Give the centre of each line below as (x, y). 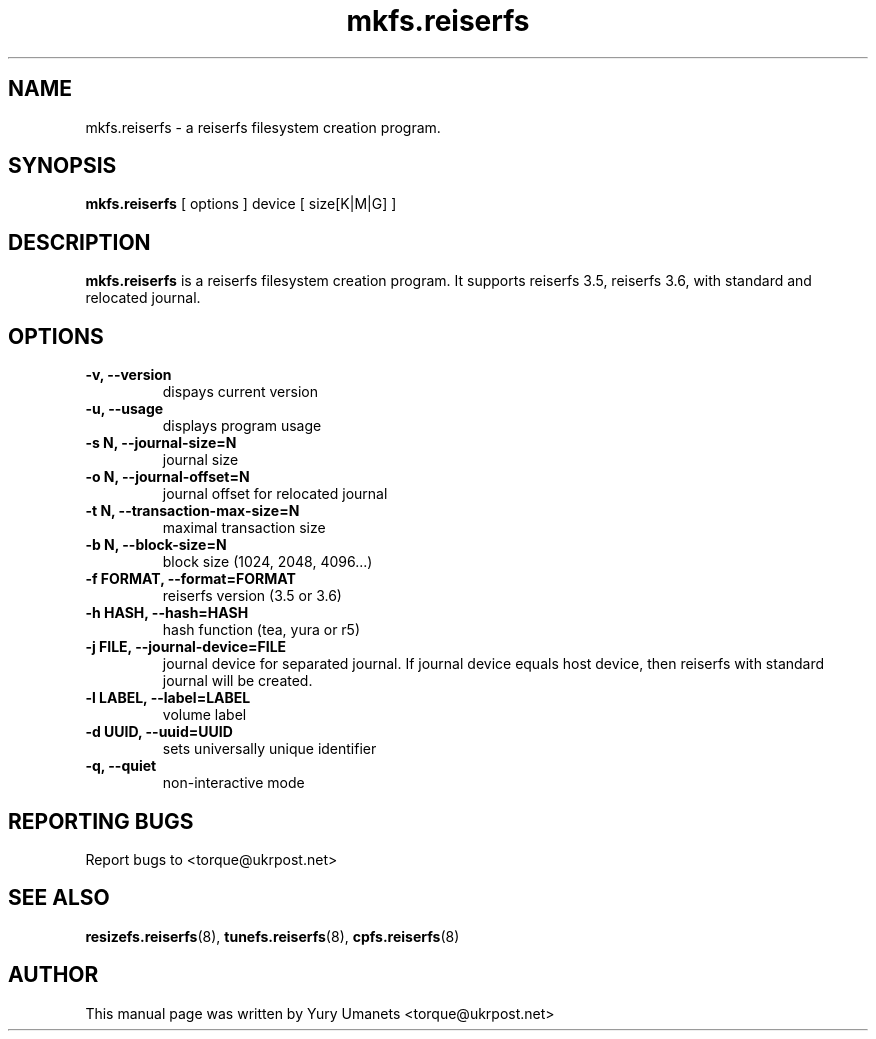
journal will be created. (237, 681)
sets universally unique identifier (269, 749)
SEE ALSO (59, 898)
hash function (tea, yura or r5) (261, 630)
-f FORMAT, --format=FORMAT (190, 579)
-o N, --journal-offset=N (167, 477)
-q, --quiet (121, 766)
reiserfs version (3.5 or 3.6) (252, 596)
